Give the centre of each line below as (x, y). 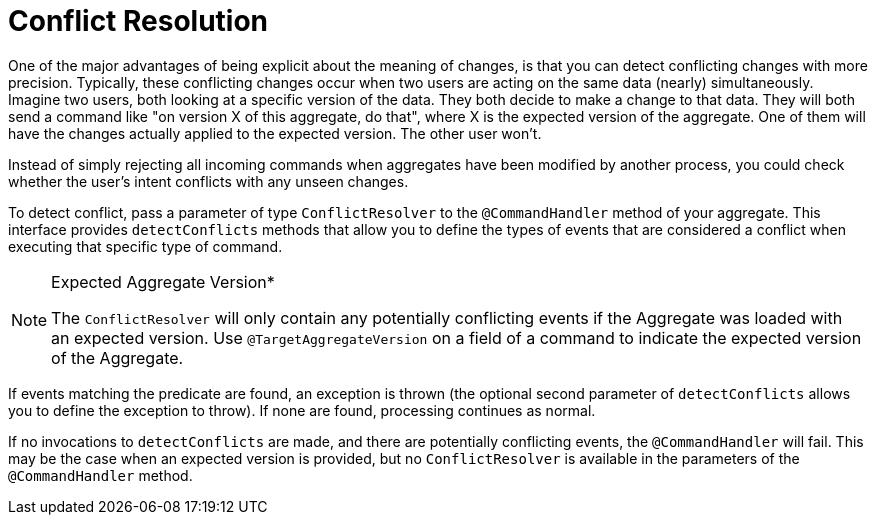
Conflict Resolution (138, 21)
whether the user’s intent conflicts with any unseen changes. (208, 181)
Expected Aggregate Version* (163, 281)
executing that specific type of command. (145, 246)
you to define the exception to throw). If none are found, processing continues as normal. (302, 410)
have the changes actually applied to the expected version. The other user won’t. (275, 133)
